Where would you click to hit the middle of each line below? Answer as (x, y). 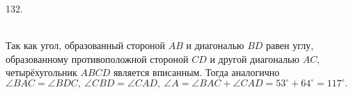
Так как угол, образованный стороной (85, 45)
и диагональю (215, 45)
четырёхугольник (41, 72)
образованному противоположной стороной (97, 58)
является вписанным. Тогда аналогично (196, 72)
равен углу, (290, 45)
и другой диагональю (254, 58)
